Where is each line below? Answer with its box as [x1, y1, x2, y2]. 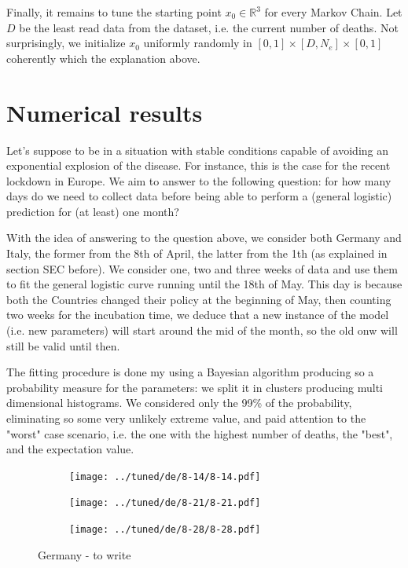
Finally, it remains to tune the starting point [6, 4, 222, 20]
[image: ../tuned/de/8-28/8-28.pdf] [69, 524, 261, 536]
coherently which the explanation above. [6, 49, 200, 66]
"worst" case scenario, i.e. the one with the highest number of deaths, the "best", [6, 425, 393, 442]
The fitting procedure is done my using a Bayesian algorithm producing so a [6, 364, 374, 380]
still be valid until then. [6, 337, 120, 354]
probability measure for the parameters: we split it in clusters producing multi [6, 379, 384, 395]
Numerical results [6, 96, 203, 128]
